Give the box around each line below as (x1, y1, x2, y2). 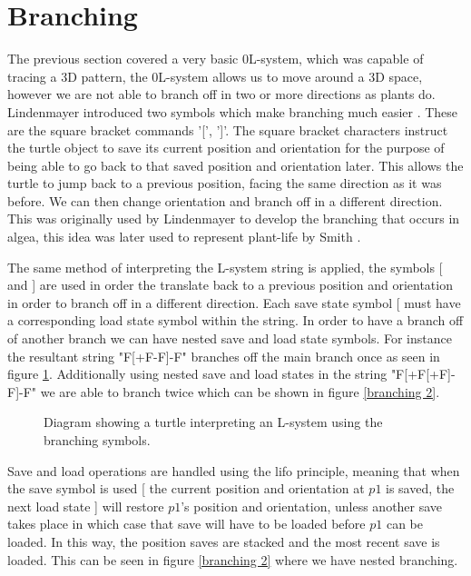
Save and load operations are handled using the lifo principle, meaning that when (7, 461, 460, 480)
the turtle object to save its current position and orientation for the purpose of (7, 138, 445, 157)
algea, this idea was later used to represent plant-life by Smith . (7, 227, 361, 246)
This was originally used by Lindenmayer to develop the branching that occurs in (7, 209, 460, 228)
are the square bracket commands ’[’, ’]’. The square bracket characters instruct (7, 120, 448, 139)
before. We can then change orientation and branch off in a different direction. (7, 191, 443, 210)
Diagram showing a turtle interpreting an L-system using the (44, 412, 383, 432)
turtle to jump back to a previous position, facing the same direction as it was (7, 174, 442, 193)
